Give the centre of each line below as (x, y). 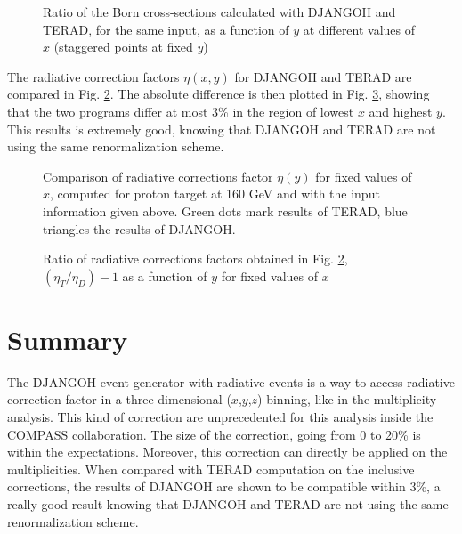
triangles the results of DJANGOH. (139, 228)
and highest (401, 111)
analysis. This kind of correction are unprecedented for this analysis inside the (220, 417)
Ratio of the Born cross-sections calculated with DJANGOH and (219, 12)
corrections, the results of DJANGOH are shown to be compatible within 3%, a (224, 486)
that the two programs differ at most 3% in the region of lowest (181, 111)
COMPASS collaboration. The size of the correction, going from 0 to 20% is (214, 434)
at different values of (359, 29)
